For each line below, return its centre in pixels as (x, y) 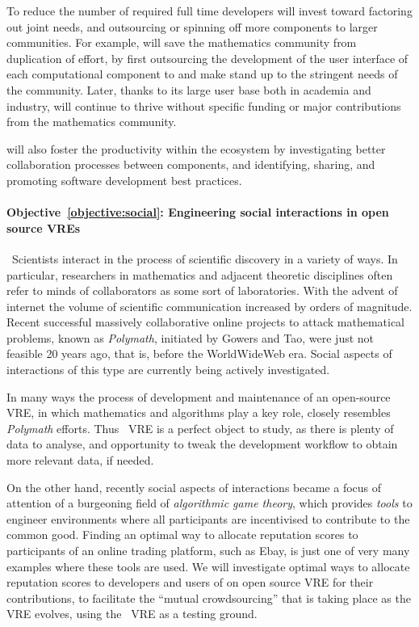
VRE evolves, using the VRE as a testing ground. (132, 614)
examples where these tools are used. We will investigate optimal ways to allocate (208, 566)
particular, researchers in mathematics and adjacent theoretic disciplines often (200, 274)
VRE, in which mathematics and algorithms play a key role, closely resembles (199, 412)
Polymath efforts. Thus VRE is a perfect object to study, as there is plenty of (200, 428)
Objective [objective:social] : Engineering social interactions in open (198, 212)
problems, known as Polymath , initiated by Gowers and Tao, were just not (191, 337)
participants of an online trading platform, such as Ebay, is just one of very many (208, 551)
